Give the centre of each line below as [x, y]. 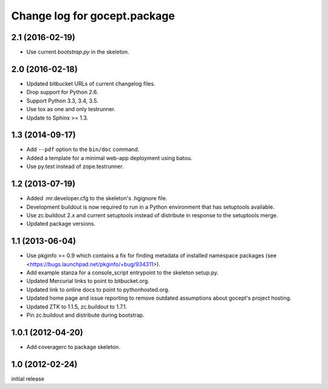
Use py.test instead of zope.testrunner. [75, 166]
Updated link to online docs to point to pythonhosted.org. [98, 289]
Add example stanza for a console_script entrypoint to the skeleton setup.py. [122, 272]
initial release [28, 379]
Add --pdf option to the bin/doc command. [83, 149]
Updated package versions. [61, 224]
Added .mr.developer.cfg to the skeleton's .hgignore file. [97, 198]
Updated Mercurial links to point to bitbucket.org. [88, 281]
